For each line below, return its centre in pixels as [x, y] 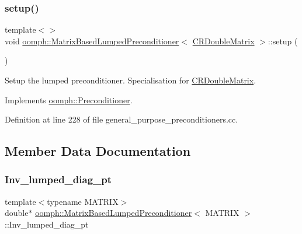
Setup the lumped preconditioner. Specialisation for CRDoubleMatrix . [131, 80]
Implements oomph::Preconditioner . [69, 99]
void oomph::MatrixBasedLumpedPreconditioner [92, 41]
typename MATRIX [83, 201]
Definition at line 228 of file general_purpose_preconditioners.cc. [122, 119]
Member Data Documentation [98, 151]
